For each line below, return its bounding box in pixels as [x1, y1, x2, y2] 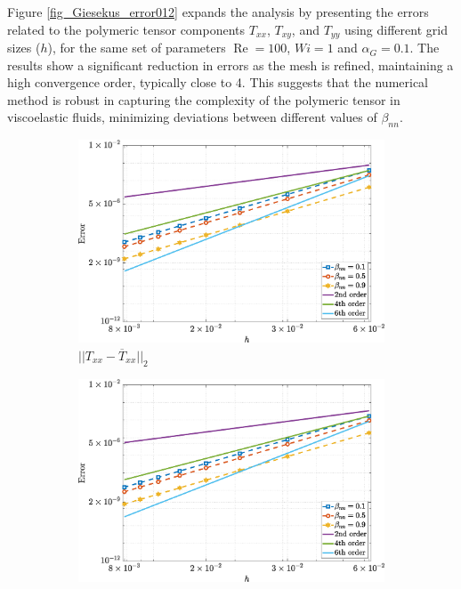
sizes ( [7, 38, 41, 57]
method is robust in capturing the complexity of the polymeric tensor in [7, 90, 400, 109]
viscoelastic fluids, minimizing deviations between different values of [7, 108, 377, 126]
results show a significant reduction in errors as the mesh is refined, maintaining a [7, 55, 454, 74]
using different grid [344, 20, 448, 38]
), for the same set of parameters [47, 38, 226, 57]
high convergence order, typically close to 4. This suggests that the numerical [7, 73, 429, 92]
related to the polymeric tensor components [7, 20, 246, 38]
